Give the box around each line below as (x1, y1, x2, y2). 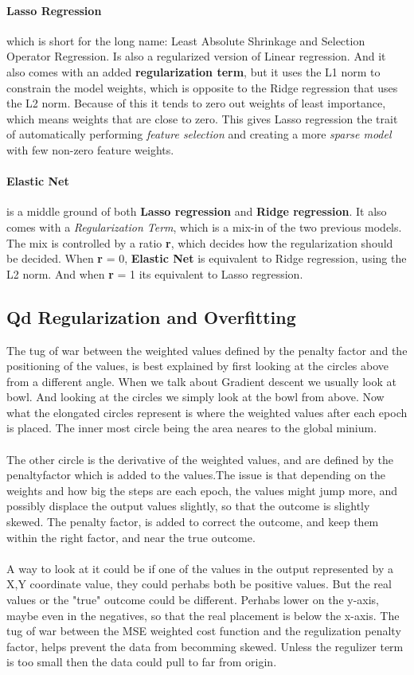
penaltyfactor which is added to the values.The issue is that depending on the (6, 466, 386, 483)
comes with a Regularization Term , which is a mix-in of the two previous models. (6, 218, 402, 235)
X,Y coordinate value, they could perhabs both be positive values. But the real (6, 576, 392, 592)
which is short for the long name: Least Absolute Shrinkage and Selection (6, 32, 365, 49)
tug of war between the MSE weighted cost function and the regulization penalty (6, 622, 401, 639)
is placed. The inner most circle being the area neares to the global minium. (6, 419, 377, 436)
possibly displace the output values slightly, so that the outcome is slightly (6, 497, 370, 514)
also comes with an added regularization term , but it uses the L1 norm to (6, 63, 381, 80)
